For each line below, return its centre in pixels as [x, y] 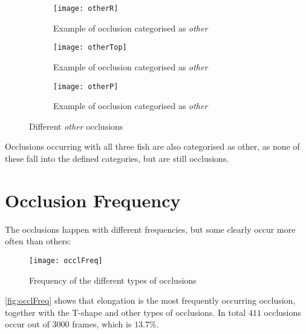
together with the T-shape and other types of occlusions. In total [125, 312]
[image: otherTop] [90, 48]
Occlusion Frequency [93, 200]
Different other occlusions [76, 126]
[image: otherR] [86, 8]
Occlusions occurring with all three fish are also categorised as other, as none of [152, 146]
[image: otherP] [86, 86]
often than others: [38, 241]
